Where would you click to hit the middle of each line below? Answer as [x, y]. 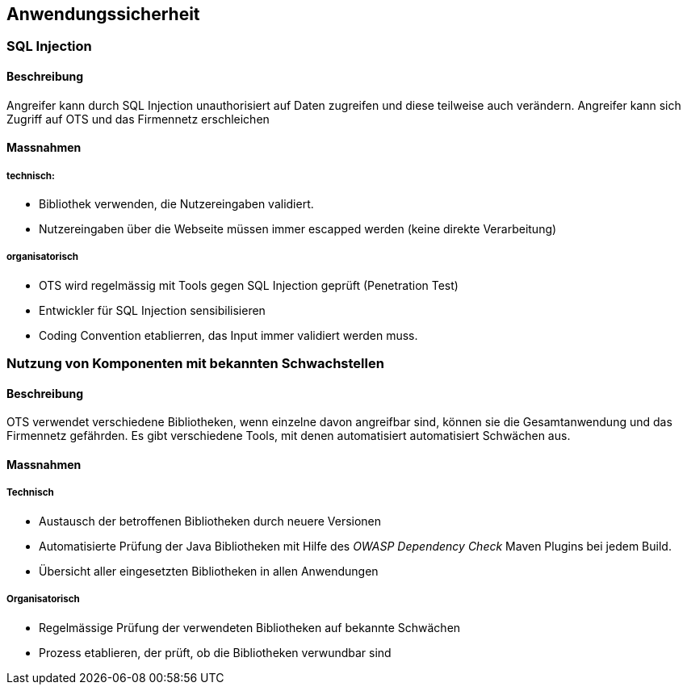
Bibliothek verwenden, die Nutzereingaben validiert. [176, 204]
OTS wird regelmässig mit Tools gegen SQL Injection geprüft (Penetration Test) [249, 285]
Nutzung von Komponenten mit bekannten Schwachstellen [195, 364]
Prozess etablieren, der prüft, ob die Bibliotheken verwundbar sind [215, 652]
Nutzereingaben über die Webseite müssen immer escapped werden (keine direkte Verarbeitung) [298, 229]
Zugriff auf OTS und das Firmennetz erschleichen [138, 119]
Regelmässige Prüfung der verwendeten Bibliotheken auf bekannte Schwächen [250, 627]
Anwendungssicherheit [103, 14]
